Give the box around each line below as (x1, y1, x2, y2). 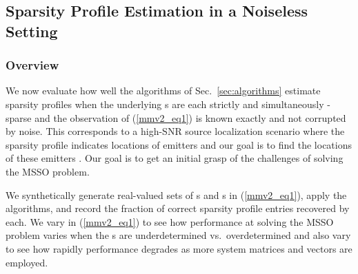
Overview (6, 56, 59, 74)
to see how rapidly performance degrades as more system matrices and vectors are (6, 241, 352, 255)
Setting (6, 20, 58, 41)
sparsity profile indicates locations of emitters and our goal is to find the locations (6, 137, 352, 151)
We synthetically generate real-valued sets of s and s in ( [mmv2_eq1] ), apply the (6, 187, 347, 202)
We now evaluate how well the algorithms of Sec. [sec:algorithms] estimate (6, 83, 321, 98)
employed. (6, 255, 48, 269)
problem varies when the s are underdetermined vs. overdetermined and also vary (6, 228, 351, 242)
